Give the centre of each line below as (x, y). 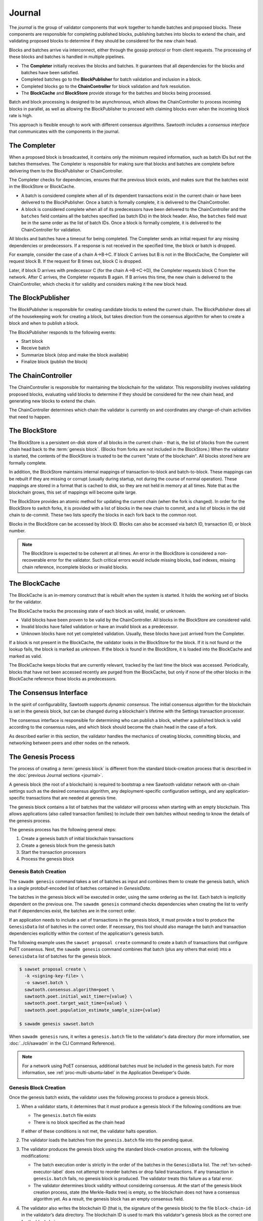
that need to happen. (30, 417)
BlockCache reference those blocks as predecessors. (63, 679)
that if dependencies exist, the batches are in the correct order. (72, 911)
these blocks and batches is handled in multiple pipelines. (67, 57)
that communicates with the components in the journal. (64, 131)
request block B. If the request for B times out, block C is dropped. (75, 261)
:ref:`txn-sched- (236, 1165)
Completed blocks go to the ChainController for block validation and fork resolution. (106, 86)
